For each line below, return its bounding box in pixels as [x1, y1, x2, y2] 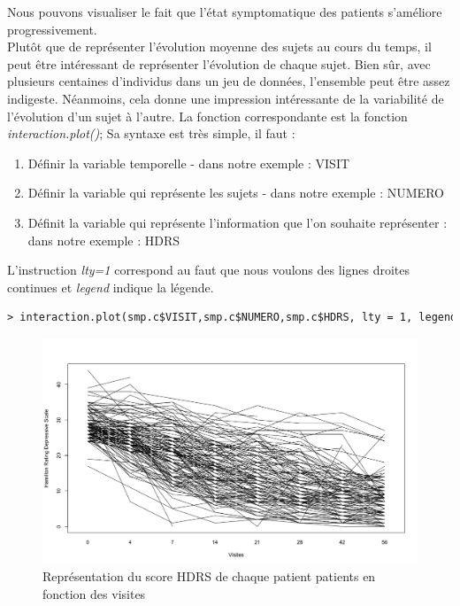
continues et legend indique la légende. [7, 277, 214, 296]
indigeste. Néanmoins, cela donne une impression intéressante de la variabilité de [7, 89, 444, 107]
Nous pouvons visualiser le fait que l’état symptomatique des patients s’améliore [7, 3, 442, 20]
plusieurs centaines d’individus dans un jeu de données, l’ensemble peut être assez [7, 72, 450, 90]
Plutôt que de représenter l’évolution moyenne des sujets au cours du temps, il [7, 37, 432, 56]
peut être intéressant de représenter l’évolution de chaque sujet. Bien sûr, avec [7, 54, 431, 73]
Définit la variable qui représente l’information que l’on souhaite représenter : [27, 213, 448, 231]
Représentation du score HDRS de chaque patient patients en [42, 567, 376, 586]
